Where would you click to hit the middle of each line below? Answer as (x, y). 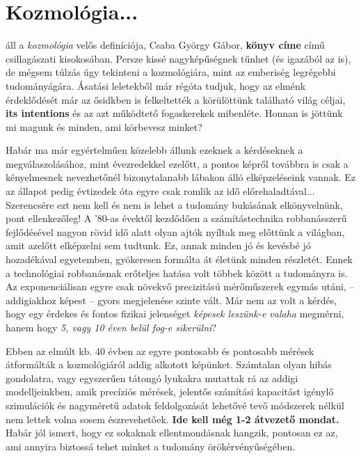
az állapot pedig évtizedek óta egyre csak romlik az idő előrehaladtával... (160, 191)
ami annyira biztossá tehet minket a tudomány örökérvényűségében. (151, 446)
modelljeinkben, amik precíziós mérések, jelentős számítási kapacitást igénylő (170, 392)
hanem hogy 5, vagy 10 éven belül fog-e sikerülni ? (111, 327)
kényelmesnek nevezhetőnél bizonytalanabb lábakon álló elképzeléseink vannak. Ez (181, 177)
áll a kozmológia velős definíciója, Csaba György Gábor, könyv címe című (165, 45)
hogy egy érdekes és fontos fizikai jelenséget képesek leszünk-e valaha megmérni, (175, 314)
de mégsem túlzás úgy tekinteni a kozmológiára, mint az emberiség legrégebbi (171, 72)
